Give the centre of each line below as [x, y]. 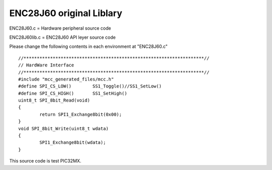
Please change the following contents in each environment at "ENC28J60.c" [89, 47]
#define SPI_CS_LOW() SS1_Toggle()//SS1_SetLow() [90, 86]
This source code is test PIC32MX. [45, 161]
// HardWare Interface [46, 65]
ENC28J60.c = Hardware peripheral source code [60, 28]
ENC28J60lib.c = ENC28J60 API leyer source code [62, 37]
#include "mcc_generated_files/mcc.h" [66, 79]
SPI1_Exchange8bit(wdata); [73, 143]
